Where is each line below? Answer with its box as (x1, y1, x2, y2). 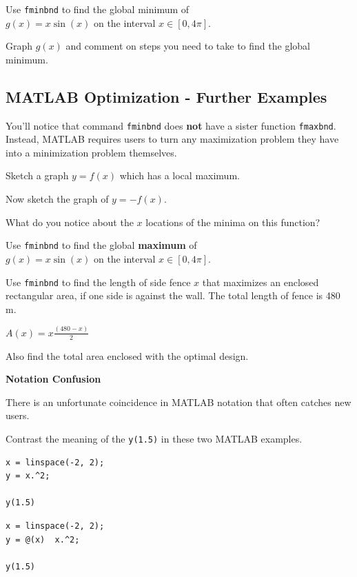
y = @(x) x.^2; (6, 534, 80, 545)
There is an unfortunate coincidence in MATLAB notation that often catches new (6, 394, 351, 409)
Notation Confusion (6, 372, 101, 386)
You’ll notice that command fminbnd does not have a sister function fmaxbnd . (6, 118, 336, 132)
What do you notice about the (6, 214, 134, 229)
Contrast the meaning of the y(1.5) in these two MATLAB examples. (6, 431, 303, 445)
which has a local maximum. (119, 168, 240, 183)
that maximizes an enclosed (202, 274, 319, 289)
